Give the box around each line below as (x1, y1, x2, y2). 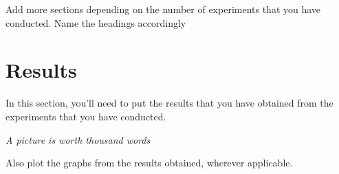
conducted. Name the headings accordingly (6, 15, 186, 30)
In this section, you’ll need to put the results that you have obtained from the (6, 96, 333, 110)
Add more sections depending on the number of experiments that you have (6, 2, 321, 16)
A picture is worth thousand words (6, 132, 151, 146)
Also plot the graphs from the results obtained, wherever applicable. (6, 155, 293, 170)
